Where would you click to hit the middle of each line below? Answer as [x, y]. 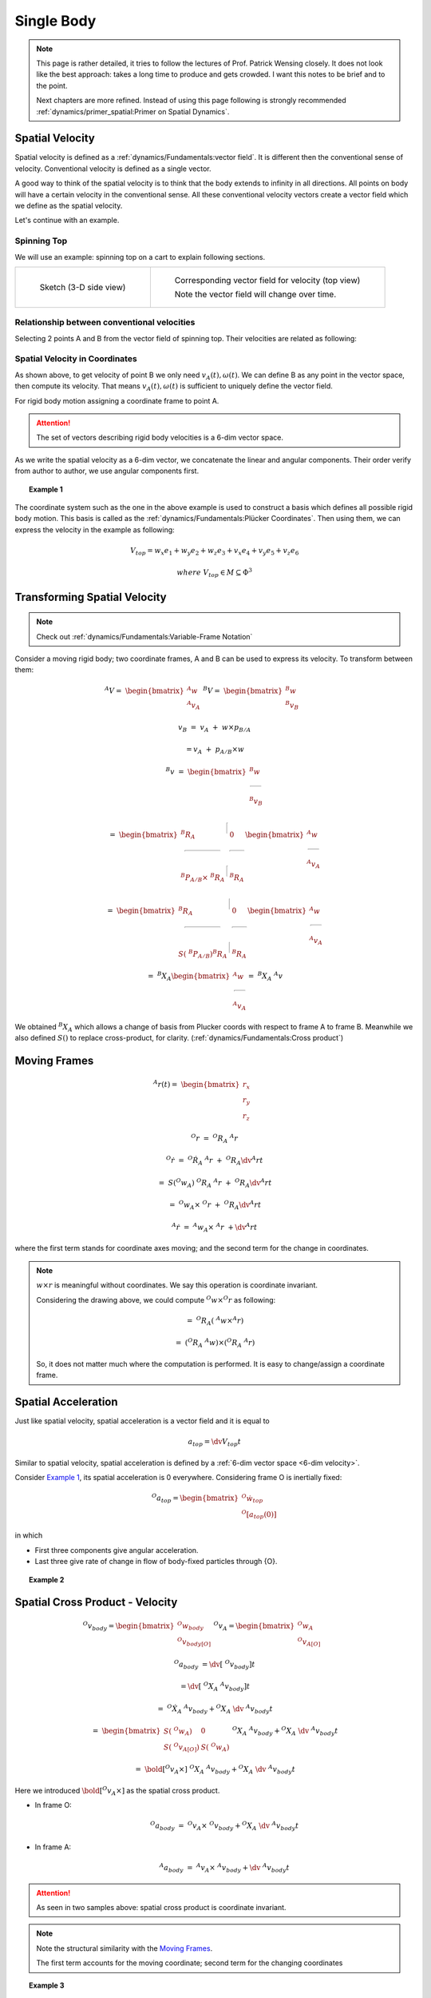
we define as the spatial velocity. [69, 205]
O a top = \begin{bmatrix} [196, 1498]
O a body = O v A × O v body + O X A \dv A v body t [225, 1826]
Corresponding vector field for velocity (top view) [267, 280]
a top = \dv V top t [214, 1443]
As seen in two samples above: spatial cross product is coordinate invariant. [161, 1908]
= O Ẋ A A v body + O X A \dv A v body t [215, 1709]
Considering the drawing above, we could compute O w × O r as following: [156, 1299]
